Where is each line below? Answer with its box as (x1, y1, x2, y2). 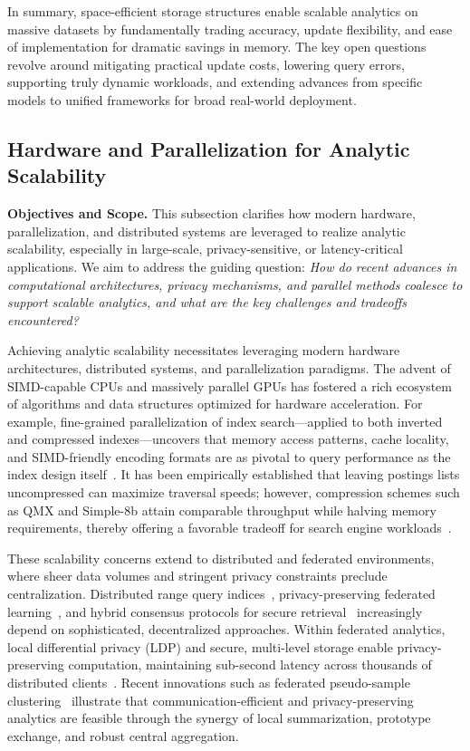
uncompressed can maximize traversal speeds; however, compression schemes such (7, 483, 460, 502)
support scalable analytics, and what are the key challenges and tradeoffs (7, 293, 408, 312)
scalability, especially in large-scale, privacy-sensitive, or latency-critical (7, 239, 403, 258)
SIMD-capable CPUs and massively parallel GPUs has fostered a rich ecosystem (7, 376, 452, 395)
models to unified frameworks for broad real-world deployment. (7, 90, 357, 109)
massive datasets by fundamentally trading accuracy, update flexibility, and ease (7, 19, 453, 38)
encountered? (7, 310, 79, 329)
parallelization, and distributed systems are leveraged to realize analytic (7, 221, 406, 240)
